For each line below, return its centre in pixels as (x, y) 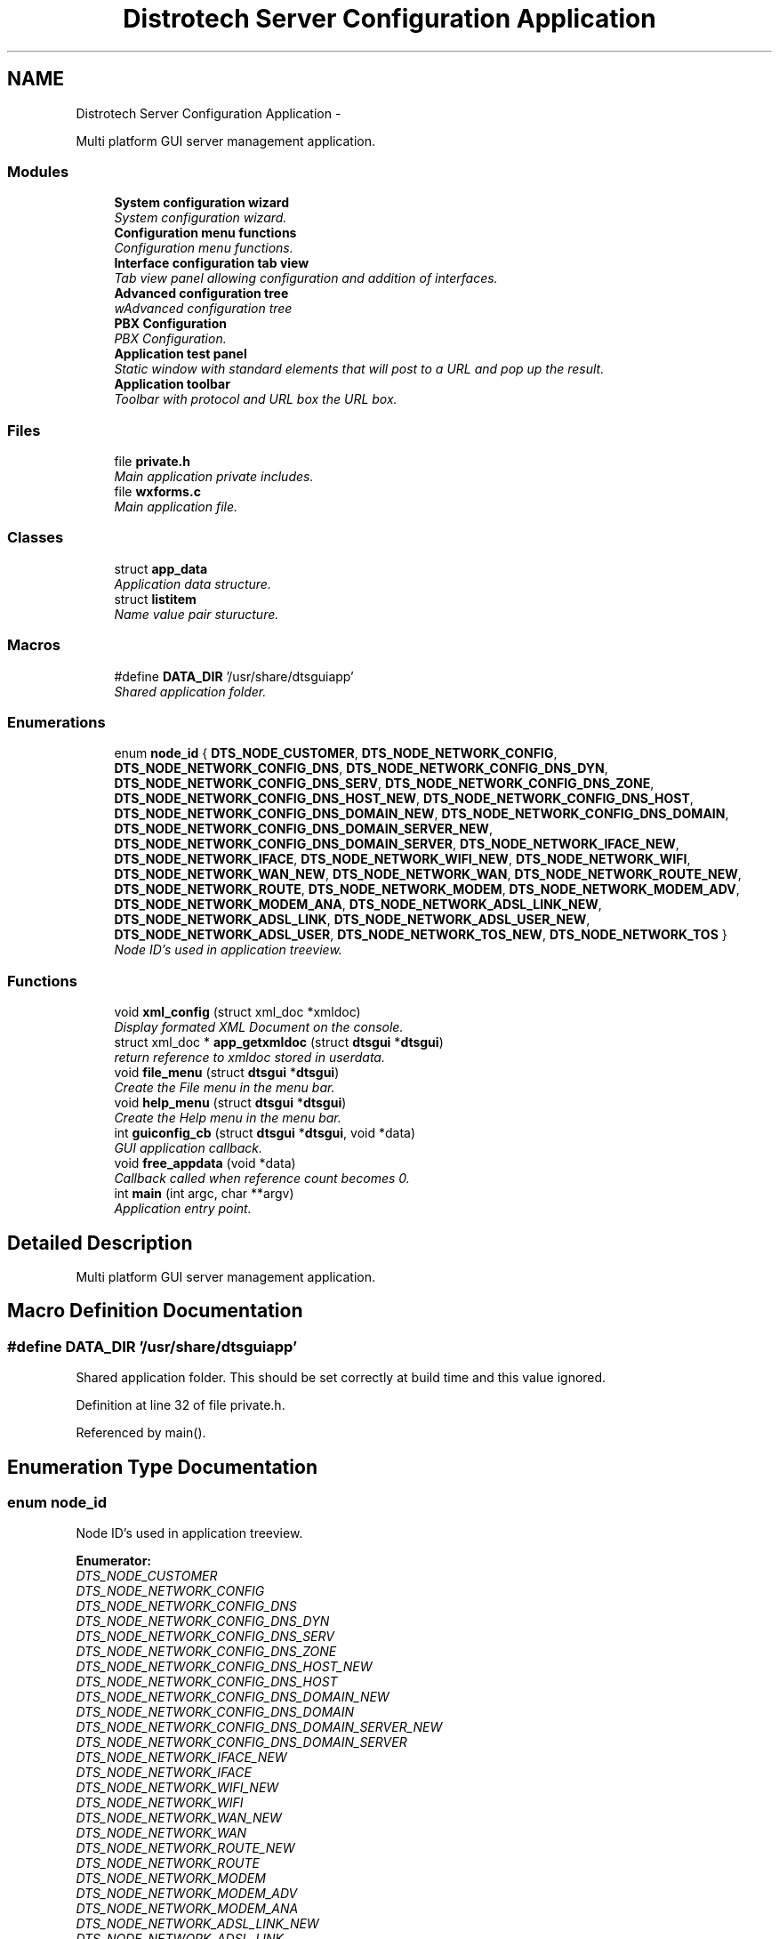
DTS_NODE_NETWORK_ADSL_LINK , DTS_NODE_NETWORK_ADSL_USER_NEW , (352, 920)
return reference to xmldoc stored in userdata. (249, 1058)
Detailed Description (100, 1243)
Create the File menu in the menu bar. (225, 1088)
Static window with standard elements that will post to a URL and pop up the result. (359, 369)
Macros (34, 645)
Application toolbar (172, 384)
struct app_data (161, 568)
